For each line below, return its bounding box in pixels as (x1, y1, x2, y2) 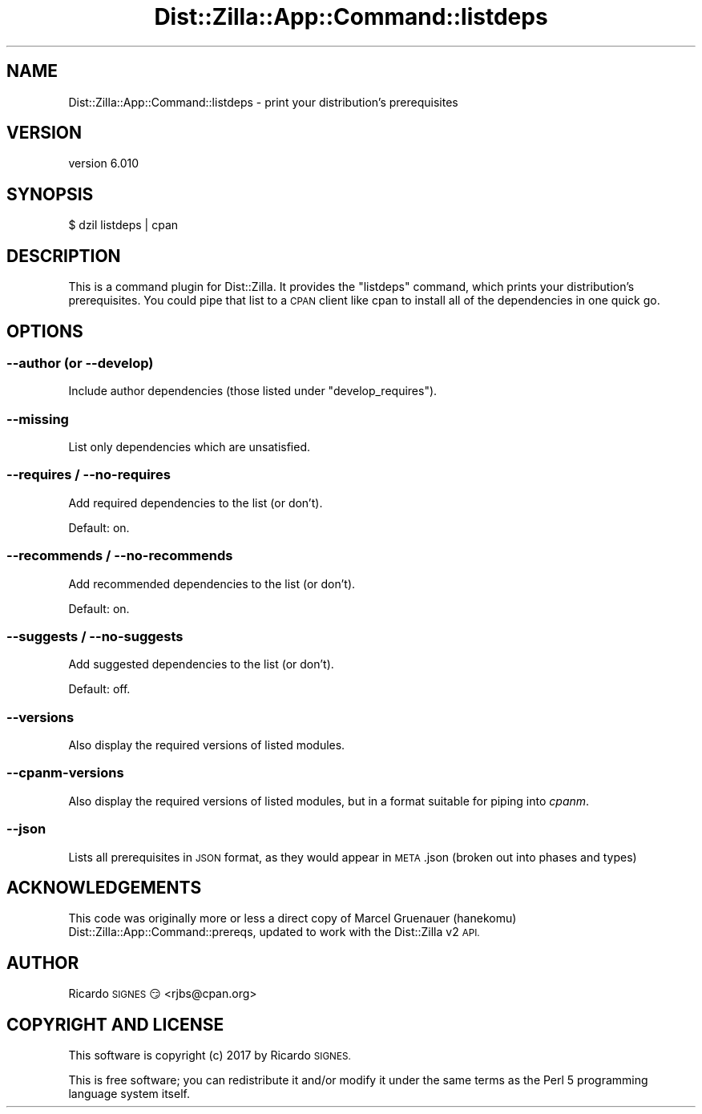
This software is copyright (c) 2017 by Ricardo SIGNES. (68, 1048, 351, 1063)
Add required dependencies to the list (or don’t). (68, 495, 323, 510)
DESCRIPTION (6, 245, 121, 266)
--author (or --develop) (6, 354, 154, 371)
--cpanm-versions (6, 765, 124, 781)
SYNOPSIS (6, 184, 94, 204)
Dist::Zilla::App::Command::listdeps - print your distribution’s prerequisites (68, 95, 458, 109)
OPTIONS (6, 321, 83, 341)
